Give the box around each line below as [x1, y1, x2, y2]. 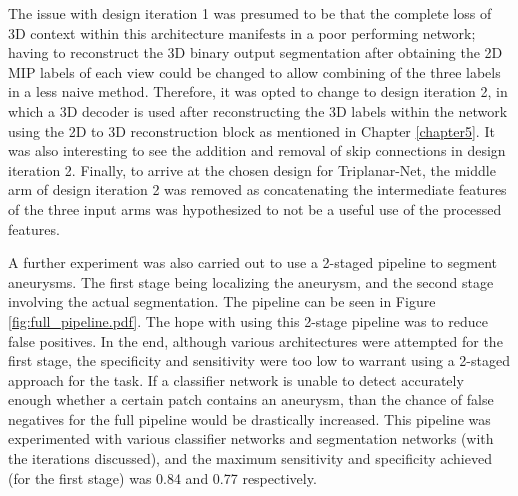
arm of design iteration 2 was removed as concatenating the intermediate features [8, 179, 507, 200]
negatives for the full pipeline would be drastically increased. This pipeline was [8, 408, 491, 429]
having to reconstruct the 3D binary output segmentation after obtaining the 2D [8, 42, 503, 63]
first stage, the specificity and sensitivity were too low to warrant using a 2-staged [8, 350, 510, 371]
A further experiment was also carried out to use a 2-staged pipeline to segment [8, 252, 497, 273]
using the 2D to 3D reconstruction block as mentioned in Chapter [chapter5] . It [8, 120, 495, 141]
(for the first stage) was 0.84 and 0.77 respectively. [8, 467, 317, 488]
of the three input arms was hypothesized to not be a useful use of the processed [8, 198, 502, 219]
